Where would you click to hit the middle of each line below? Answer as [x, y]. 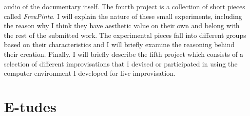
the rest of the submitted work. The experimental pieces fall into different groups [125, 35]
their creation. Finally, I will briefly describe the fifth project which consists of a [124, 54]
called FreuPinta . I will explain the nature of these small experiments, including [123, 16]
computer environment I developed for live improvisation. [90, 73]
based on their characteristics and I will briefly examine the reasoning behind [119, 44]
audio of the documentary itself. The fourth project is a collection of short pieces [125, 6]
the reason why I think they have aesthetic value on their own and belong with [122, 25]
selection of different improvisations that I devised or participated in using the [121, 63]
